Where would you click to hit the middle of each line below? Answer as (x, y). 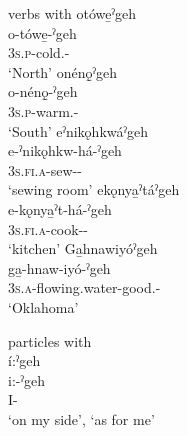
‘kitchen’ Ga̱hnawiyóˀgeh (83, 248)
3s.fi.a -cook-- (48, 228)
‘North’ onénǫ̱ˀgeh (62, 71)
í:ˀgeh (24, 360)
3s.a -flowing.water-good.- (84, 287)
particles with (50, 340)
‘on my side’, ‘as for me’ (81, 418)
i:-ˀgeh (26, 379)
